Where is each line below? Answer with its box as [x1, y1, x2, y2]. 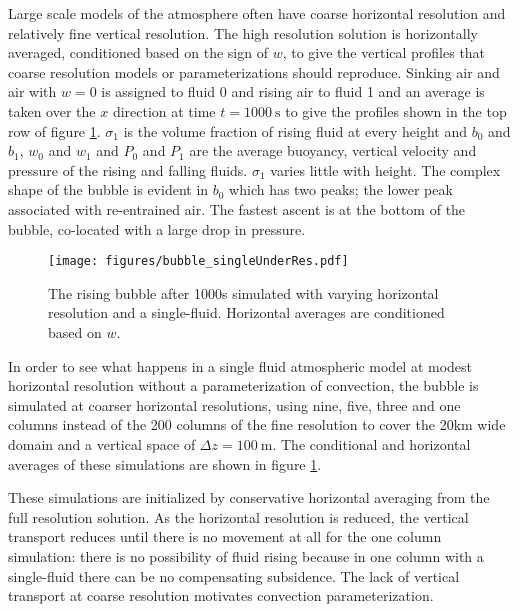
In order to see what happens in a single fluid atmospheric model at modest [8, 355, 473, 376]
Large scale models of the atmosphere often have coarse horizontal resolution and [8, 3, 506, 23]
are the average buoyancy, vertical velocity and [189, 140, 477, 161]
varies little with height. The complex [270, 159, 501, 180]
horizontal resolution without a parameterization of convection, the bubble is [8, 375, 479, 396]
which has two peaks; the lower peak [229, 179, 453, 200]
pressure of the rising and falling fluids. [8, 159, 248, 180]
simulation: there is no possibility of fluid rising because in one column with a [8, 545, 484, 566]
